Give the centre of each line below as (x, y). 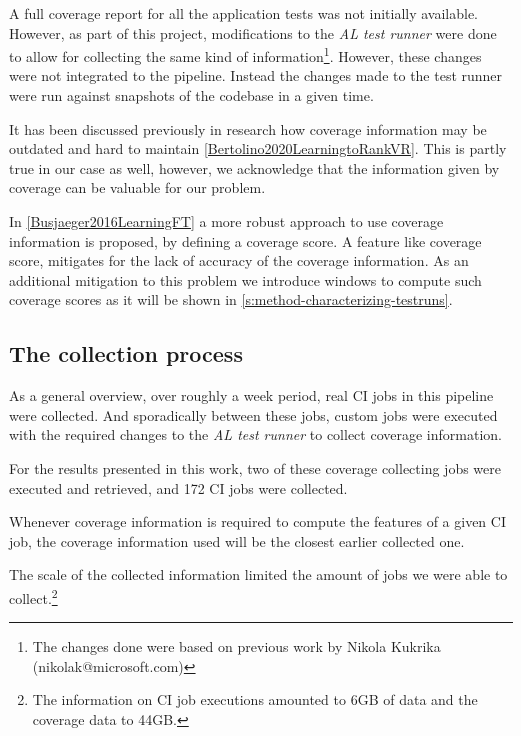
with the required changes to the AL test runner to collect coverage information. (255, 434)
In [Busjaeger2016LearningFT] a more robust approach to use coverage (226, 221)
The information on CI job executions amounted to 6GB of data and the (255, 699)
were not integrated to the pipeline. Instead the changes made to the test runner (256, 75)
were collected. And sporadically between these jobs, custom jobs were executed (253, 414)
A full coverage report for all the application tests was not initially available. (244, 13)
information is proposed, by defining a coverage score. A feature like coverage (245, 240)
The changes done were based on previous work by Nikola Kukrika (236, 646)
